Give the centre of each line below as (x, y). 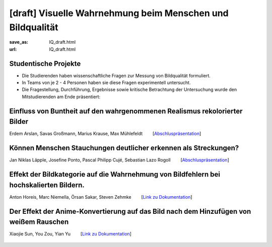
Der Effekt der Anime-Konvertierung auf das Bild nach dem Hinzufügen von (130, 211)
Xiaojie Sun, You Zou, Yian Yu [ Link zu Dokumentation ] (71, 234)
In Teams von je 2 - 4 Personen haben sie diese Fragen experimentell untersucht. (106, 83)
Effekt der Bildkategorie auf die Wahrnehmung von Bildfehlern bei (115, 174)
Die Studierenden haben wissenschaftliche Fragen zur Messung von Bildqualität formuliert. (116, 75)
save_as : (19, 42)
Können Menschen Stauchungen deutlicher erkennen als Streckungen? (124, 148)
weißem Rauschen (39, 222)
